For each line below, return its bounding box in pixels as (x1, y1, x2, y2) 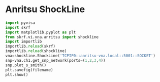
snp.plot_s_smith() (5, 62, 47, 68)
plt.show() (5, 72, 28, 77)
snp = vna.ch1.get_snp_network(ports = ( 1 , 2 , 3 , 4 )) (5, 58, 106, 63)
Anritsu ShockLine (5, 4, 85, 15)
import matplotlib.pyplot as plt (5, 29, 76, 35)
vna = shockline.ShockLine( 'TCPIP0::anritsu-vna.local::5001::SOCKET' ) (5, 53, 156, 59)
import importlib (5, 39, 42, 44)
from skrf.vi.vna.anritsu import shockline (5, 34, 99, 39)
